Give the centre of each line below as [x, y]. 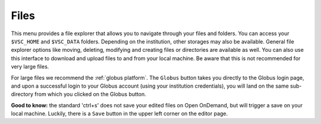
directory [22, 94]
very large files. [30, 67]
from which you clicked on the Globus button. [91, 94]
